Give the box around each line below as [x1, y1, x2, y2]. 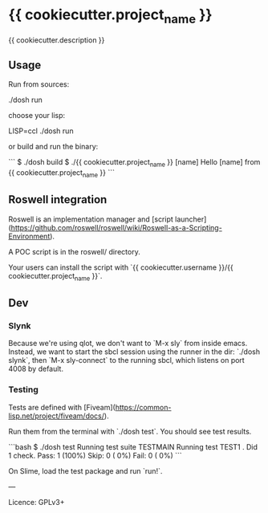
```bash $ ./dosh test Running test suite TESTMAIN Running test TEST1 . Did [8, 442, 258, 451]
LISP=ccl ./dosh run [8, 126, 74, 136]
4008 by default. [8, 364, 64, 374]
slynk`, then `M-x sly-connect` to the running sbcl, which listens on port [8, 356, 245, 365]
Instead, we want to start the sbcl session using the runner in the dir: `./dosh [8, 347, 261, 356]
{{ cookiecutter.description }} [8, 35, 105, 45]
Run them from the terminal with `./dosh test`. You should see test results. [8, 426, 252, 436]
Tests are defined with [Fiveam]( [8, 402, 116, 412]
